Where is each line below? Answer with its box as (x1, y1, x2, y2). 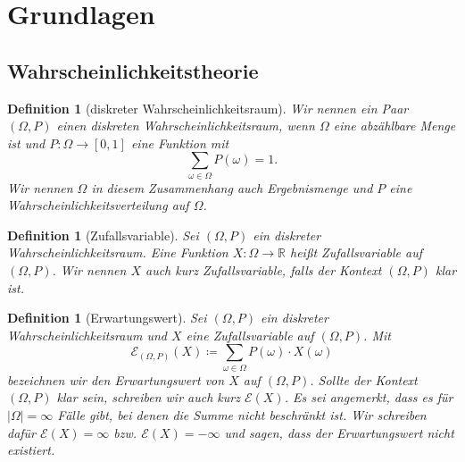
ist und (7, 133, 46, 152)
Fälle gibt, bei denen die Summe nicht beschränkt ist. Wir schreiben (57, 405, 427, 424)
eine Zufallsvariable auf (186, 325, 314, 344)
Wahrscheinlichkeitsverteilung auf (7, 196, 189, 214)
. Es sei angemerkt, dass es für (284, 388, 453, 407)
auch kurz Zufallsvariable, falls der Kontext (145, 261, 382, 280)
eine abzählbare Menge (333, 116, 456, 135)
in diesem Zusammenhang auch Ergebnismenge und (91, 178, 373, 197)
